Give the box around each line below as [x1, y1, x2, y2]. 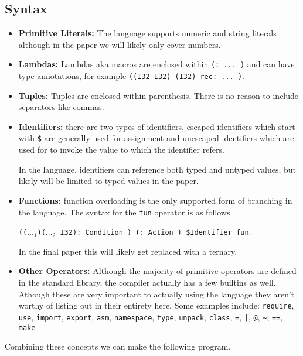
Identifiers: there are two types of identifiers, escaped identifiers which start [18, 120, 295, 132]
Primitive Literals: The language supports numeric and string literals [18, 27, 277, 39]
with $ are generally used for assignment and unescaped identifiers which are [18, 132, 294, 144]
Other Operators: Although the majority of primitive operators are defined [18, 265, 297, 277]
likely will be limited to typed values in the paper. [18, 174, 199, 187]
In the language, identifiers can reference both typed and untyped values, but [18, 163, 296, 175]
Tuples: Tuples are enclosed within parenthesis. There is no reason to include [18, 89, 299, 101]
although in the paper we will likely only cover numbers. [18, 38, 221, 50]
